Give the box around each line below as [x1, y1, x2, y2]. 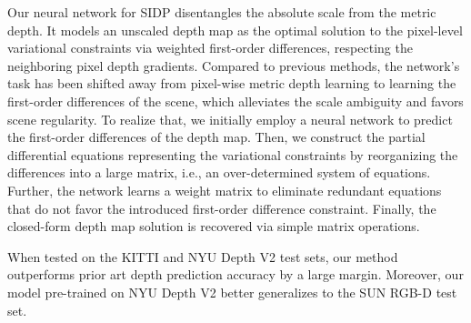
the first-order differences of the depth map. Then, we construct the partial [7, 127, 426, 146]
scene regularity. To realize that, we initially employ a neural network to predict [7, 109, 453, 128]
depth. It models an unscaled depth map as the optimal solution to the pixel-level [7, 20, 463, 39]
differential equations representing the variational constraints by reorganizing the [7, 145, 458, 164]
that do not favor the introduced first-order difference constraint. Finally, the [7, 198, 436, 217]
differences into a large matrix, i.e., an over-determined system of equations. [7, 163, 431, 182]
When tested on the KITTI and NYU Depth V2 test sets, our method [7, 247, 398, 266]
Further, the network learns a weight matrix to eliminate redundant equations [7, 180, 442, 199]
